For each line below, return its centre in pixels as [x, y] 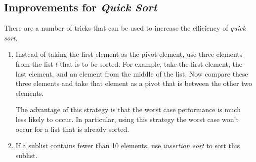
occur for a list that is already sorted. [72, 129]
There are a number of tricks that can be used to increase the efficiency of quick [125, 28]
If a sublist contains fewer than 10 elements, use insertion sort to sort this [128, 145]
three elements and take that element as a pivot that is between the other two [134, 83]
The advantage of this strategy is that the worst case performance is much [128, 109]
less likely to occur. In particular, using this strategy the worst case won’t [127, 119]
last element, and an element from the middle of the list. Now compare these [132, 73]
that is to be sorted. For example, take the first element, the [151, 63]
